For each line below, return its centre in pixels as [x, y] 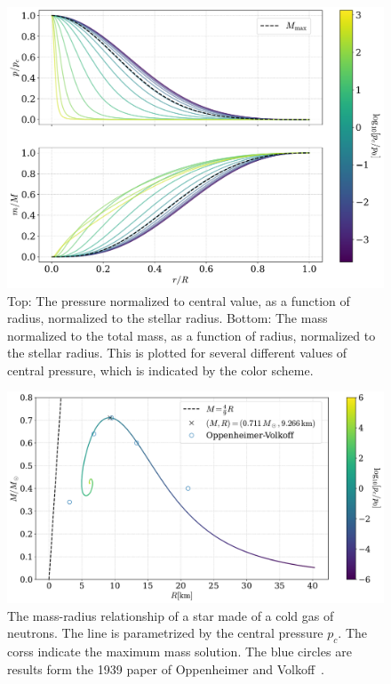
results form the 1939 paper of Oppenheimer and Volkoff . [166, 668]
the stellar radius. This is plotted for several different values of [177, 353]
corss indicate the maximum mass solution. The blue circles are [180, 652]
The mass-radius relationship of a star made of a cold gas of [171, 615]
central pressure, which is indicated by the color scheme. [160, 370]
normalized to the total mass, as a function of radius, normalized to [192, 335]
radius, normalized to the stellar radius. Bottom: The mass [168, 318]
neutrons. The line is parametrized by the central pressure [165, 633]
